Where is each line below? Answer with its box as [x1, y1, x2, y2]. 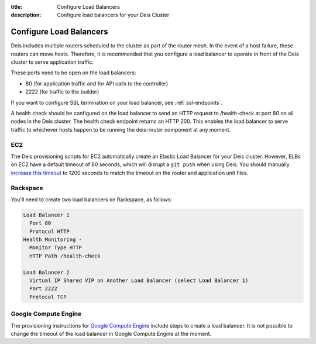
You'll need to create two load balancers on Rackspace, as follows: [11, 196, 173, 203]
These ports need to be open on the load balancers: [11, 69, 136, 76]
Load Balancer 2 [23, 269, 70, 276]
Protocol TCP [29, 293, 67, 300]
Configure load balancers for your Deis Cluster [57, 12, 170, 19]
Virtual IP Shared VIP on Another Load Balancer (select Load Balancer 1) [29, 277, 249, 284]
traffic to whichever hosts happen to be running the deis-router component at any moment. [11, 126, 231, 133]
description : [11, 12, 42, 19]
